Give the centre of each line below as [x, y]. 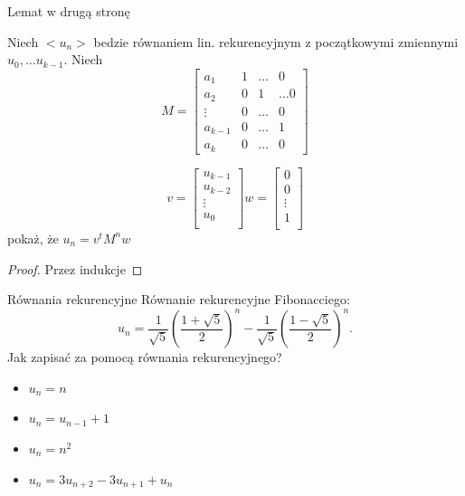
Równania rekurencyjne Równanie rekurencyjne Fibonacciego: [179, 299]
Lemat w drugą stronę [69, 11]
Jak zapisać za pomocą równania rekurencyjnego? [145, 357]
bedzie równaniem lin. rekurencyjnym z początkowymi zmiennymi [276, 41]
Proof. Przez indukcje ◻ [75, 268]
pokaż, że [33, 238]
